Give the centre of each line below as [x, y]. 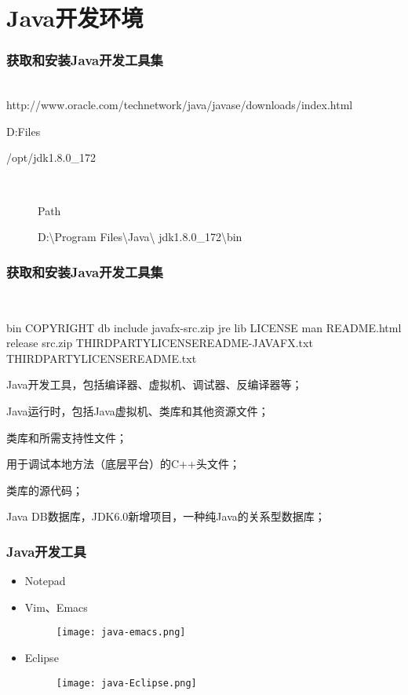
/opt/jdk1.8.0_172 [51, 157]
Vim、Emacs [56, 607]
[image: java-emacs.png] [121, 633]
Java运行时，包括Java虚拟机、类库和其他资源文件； [138, 410]
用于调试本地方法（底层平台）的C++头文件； [123, 464]
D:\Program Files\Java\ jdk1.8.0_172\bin [140, 237]
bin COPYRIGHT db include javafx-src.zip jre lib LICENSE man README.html [204, 327]
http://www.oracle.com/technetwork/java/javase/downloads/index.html [180, 105]
